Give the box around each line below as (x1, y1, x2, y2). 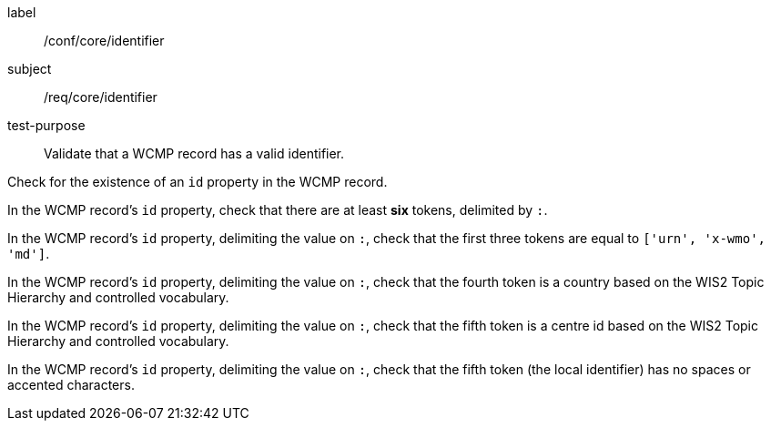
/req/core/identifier (44, 89, 157, 105)
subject (7, 61, 52, 76)
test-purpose (7, 117, 86, 133)
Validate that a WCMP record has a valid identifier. (44, 146, 345, 161)
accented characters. (7, 377, 135, 392)
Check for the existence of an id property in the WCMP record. (7, 174, 388, 189)
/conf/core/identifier (44, 33, 165, 48)
